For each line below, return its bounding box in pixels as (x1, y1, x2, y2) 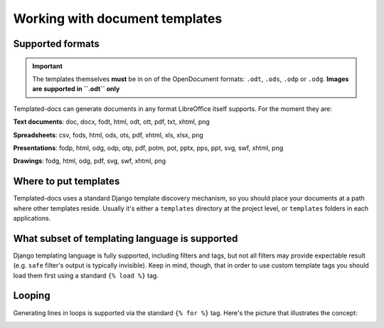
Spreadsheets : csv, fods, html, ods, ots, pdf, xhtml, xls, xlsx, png (13, 130, 204, 139)
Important (32, 61, 63, 70)
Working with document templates (13, 11, 223, 26)
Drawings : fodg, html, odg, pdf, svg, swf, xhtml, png (13, 157, 166, 165)
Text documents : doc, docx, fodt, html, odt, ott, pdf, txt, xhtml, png (13, 117, 210, 126)
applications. (13, 213, 51, 222)
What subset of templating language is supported (13, 232, 238, 245)
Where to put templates (13, 175, 120, 188)
